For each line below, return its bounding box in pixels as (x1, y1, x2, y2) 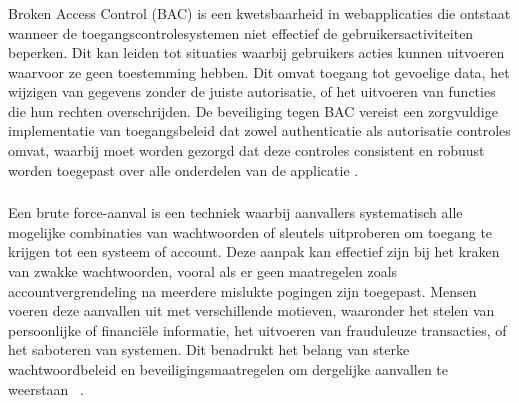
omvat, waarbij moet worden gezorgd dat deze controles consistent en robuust (8, 140, 485, 161)
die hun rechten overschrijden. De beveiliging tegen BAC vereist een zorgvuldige (8, 100, 498, 121)
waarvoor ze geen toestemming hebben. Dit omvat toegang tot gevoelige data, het (8, 61, 510, 82)
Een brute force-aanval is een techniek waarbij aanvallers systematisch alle (8, 202, 463, 223)
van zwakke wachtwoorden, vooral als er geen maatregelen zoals (8, 260, 398, 281)
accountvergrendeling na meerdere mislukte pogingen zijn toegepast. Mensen (8, 280, 477, 301)
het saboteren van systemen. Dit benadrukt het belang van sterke (8, 339, 410, 360)
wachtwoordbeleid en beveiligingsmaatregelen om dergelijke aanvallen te (8, 358, 449, 379)
